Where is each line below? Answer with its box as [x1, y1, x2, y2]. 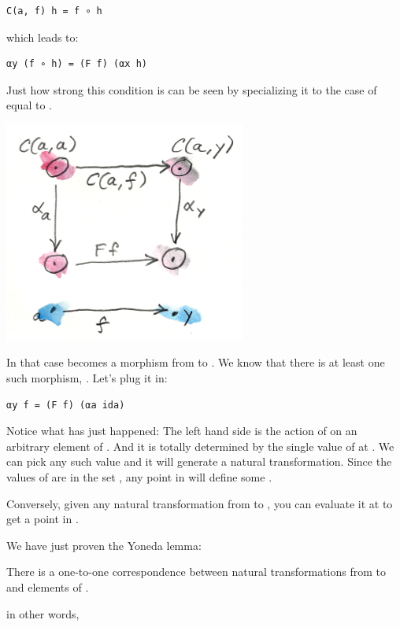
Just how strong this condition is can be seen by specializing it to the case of [6, 81, 377, 98]
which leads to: [6, 28, 79, 45]
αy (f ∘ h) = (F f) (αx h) [6, 58, 147, 70]
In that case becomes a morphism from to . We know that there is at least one [6, 354, 385, 371]
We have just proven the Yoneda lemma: [6, 537, 202, 553]
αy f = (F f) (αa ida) [6, 399, 125, 411]
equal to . [6, 97, 52, 113]
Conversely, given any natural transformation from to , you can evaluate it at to [6, 495, 393, 511]
